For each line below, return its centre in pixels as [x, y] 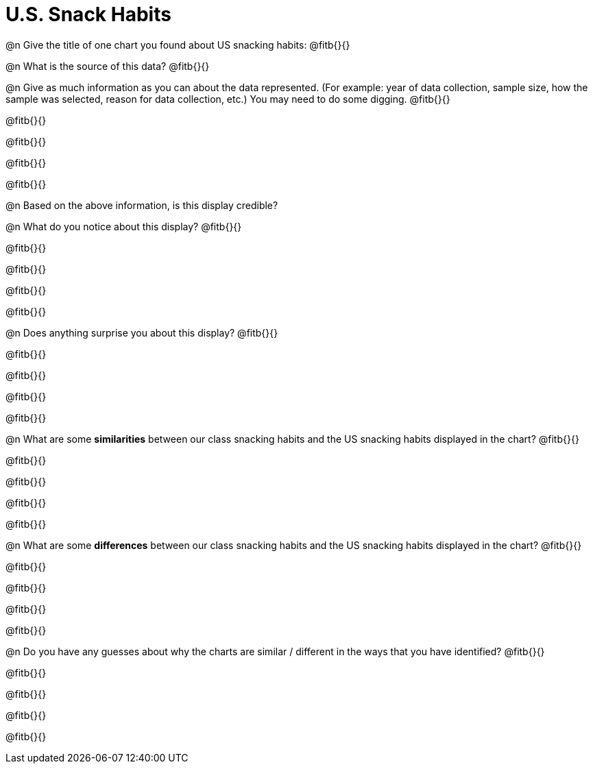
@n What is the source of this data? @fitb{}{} [108, 66]
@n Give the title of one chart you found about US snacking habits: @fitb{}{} [178, 45]
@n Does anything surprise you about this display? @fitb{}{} [142, 332]
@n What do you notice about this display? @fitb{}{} [124, 226]
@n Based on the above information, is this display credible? [142, 205]
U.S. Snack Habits [88, 14]
